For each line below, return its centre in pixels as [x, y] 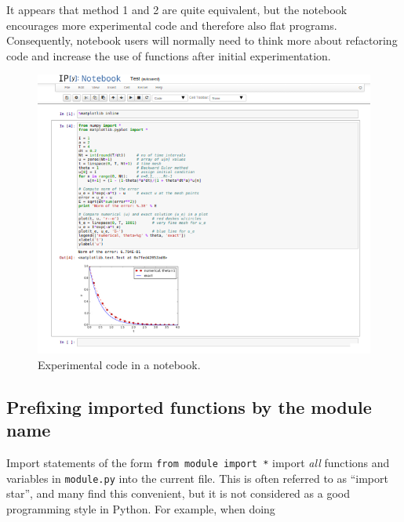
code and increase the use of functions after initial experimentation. [169, 55]
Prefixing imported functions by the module [189, 406]
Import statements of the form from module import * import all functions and [198, 463]
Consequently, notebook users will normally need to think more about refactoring [202, 40]
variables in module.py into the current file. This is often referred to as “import [197, 478]
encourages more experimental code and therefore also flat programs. [172, 25]
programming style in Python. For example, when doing [141, 508]
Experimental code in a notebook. [119, 364]
